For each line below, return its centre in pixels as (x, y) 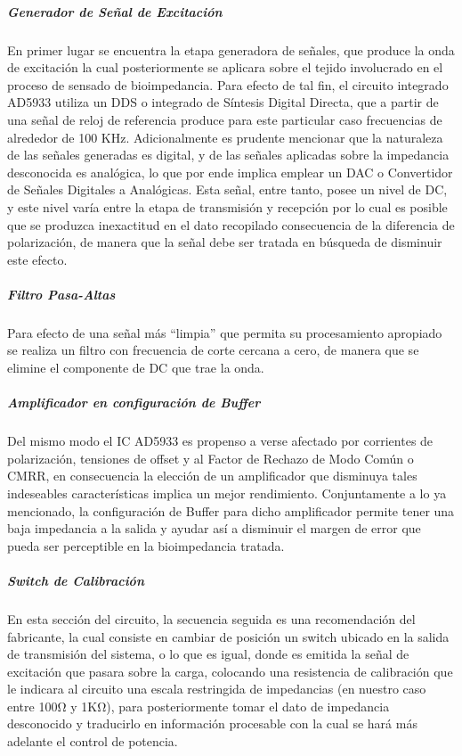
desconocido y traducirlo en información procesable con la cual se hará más (212, 723)
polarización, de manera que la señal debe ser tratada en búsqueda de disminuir (225, 242)
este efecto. (37, 259)
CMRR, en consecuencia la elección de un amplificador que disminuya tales (212, 476)
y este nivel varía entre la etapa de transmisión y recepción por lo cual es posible (227, 206)
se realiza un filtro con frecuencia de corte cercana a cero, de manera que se (213, 350)
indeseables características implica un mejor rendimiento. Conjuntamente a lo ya (227, 493)
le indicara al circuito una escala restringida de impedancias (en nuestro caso (217, 689)
